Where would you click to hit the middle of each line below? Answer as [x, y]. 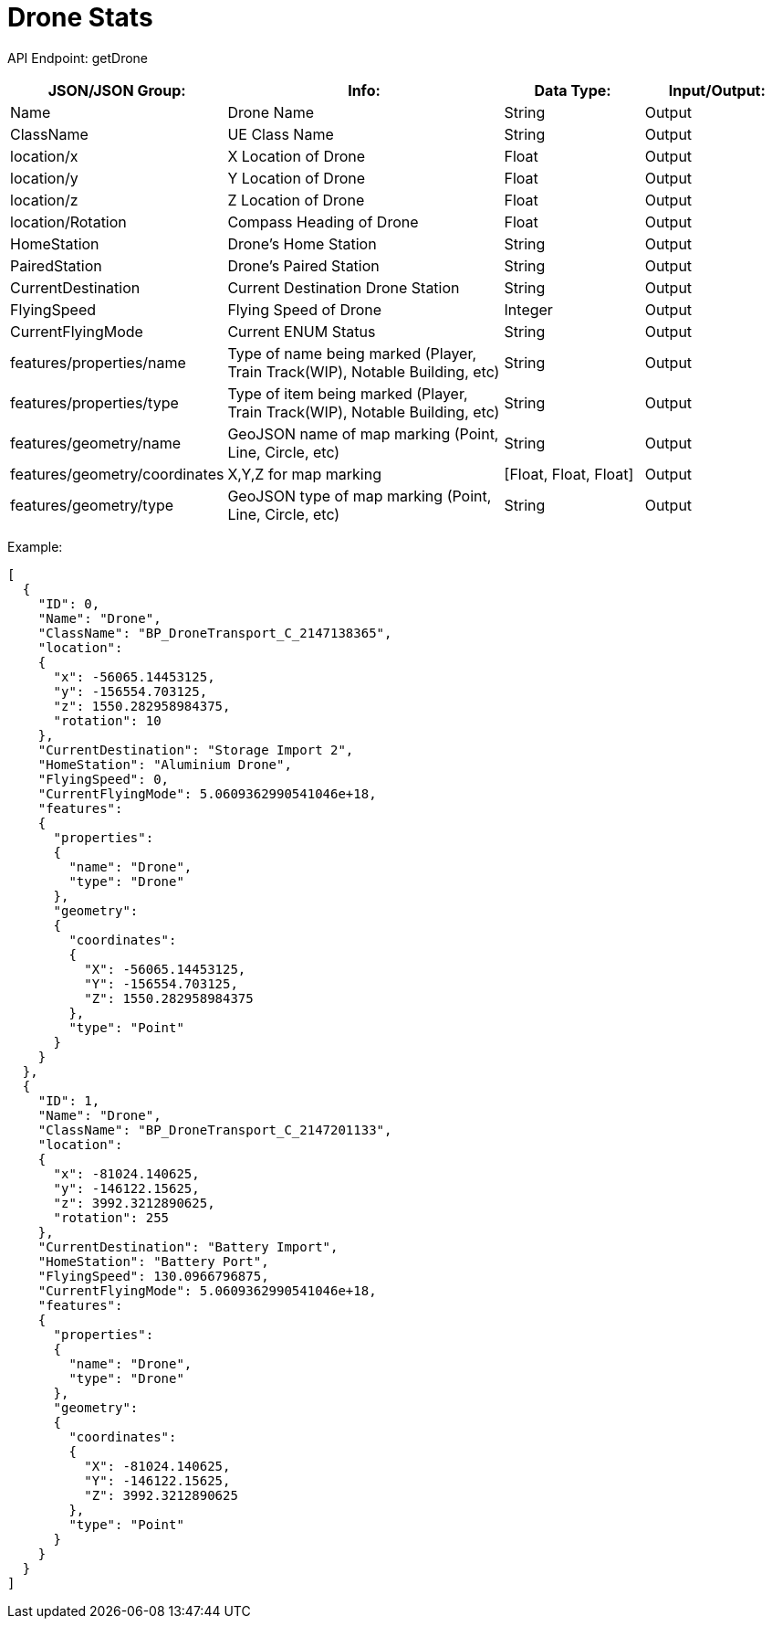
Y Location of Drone [297, 178]
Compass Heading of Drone [323, 222]
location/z [44, 200]
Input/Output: [717, 90]
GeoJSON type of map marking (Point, [360, 496]
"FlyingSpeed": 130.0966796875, [153, 1276]
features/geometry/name [96, 443]
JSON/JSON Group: [117, 90]
